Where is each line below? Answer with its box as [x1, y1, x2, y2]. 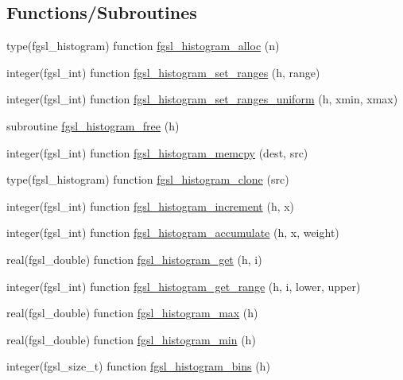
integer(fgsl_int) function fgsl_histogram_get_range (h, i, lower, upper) [6, 277, 361, 294]
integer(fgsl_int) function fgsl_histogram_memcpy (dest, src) [6, 144, 308, 161]
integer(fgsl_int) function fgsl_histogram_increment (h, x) [6, 197, 295, 214]
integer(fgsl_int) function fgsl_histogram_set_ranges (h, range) [6, 64, 320, 80]
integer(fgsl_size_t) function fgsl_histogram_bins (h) [6, 358, 270, 374]
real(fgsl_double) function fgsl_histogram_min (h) [6, 331, 256, 347]
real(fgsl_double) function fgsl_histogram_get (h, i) [6, 250, 262, 267]
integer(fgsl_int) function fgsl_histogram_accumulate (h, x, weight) [6, 224, 339, 241]
